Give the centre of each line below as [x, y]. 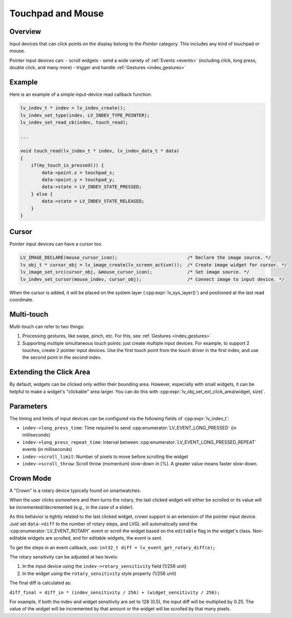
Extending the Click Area [50, 372]
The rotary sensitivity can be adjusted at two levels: [64, 557]
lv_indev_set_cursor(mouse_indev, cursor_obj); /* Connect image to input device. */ [152, 279]
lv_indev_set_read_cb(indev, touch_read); [74, 122]
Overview [25, 32]
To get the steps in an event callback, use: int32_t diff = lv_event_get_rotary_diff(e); [113, 547]
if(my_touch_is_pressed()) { [68, 166]
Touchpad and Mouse [57, 13]
